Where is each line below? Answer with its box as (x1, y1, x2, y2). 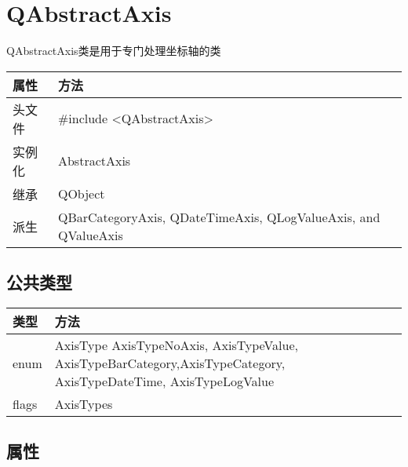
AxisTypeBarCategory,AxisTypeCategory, (54, 353, 286, 372)
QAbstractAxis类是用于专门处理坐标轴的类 (6, 42, 221, 59)
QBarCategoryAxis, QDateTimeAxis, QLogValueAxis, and (57, 207, 381, 226)
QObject (57, 184, 105, 203)
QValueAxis (57, 225, 123, 244)
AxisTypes (54, 394, 113, 413)
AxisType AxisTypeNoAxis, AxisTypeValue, (54, 335, 298, 354)
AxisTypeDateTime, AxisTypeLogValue (54, 371, 275, 390)
